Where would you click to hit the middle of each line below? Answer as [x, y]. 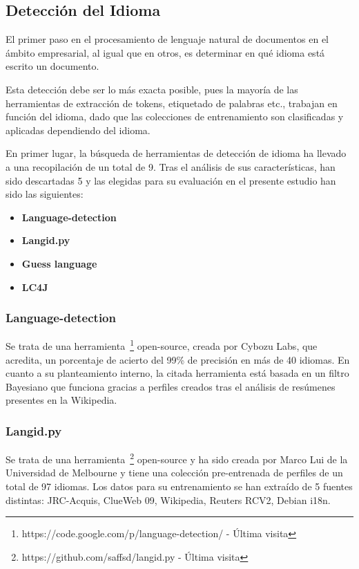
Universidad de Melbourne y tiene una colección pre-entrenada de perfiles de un [174, 473]
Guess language [59, 263]
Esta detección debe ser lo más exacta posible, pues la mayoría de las [152, 89]
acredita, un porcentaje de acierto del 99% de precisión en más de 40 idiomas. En [178, 359]
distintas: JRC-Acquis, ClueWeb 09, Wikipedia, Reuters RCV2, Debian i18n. [168, 500]
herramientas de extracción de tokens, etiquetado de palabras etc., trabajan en [172, 103]
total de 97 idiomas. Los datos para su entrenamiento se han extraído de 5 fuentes [179, 486]
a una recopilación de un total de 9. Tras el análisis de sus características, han [171, 166]
